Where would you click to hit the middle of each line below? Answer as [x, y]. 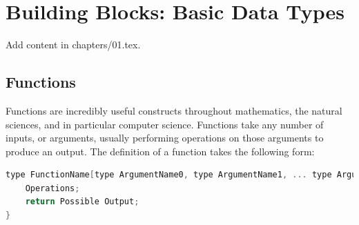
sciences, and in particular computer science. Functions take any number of [165, 124]
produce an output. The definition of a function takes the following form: [160, 151]
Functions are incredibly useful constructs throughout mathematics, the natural [174, 110]
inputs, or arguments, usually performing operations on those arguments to [165, 138]
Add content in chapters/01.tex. [73, 45]
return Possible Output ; [82, 202]
